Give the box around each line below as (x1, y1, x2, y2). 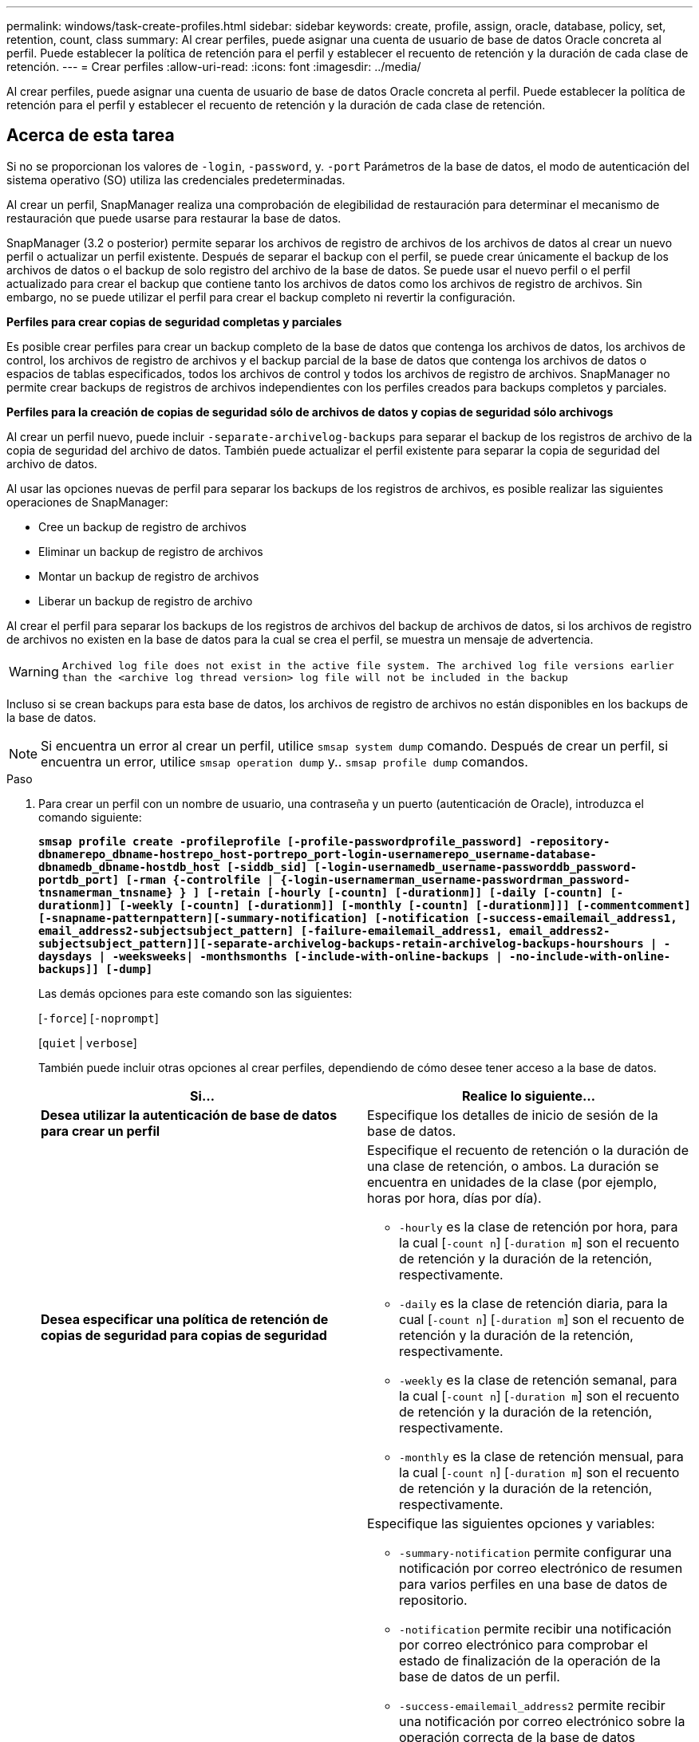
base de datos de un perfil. (399, 1668, 560, 1685)
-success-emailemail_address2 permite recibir (399, 1697, 665, 1713)
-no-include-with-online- (509, 949, 671, 963)
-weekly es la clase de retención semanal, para (399, 1371, 677, 1388)
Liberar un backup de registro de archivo (38, 593, 253, 608)
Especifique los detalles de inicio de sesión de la (367, 1106, 658, 1123)
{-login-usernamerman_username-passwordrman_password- (280, 873, 630, 886)
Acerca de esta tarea (6, 125, 175, 146)
